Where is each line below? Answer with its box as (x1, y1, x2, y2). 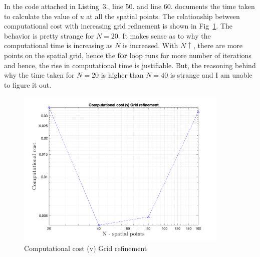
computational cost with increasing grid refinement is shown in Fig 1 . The (4, 21, 233, 31)
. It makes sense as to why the (118, 30, 211, 41)
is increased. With (123, 40, 178, 51)
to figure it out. (4, 79, 52, 90)
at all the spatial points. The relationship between (86, 11, 240, 21)
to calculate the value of (4, 11, 78, 21)
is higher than (101, 70, 144, 80)
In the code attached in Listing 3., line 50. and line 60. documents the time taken (4, 1, 255, 11)
